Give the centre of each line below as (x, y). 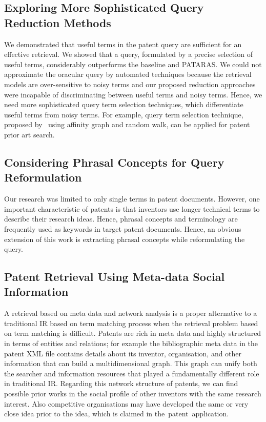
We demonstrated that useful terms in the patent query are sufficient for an (123, 44)
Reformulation (43, 177)
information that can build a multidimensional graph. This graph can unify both (131, 363)
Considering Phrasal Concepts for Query (114, 162)
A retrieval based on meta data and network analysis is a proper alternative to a (131, 313)
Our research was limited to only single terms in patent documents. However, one (132, 199)
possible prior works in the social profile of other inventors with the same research (133, 394)
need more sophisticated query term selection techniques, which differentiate (124, 104)
